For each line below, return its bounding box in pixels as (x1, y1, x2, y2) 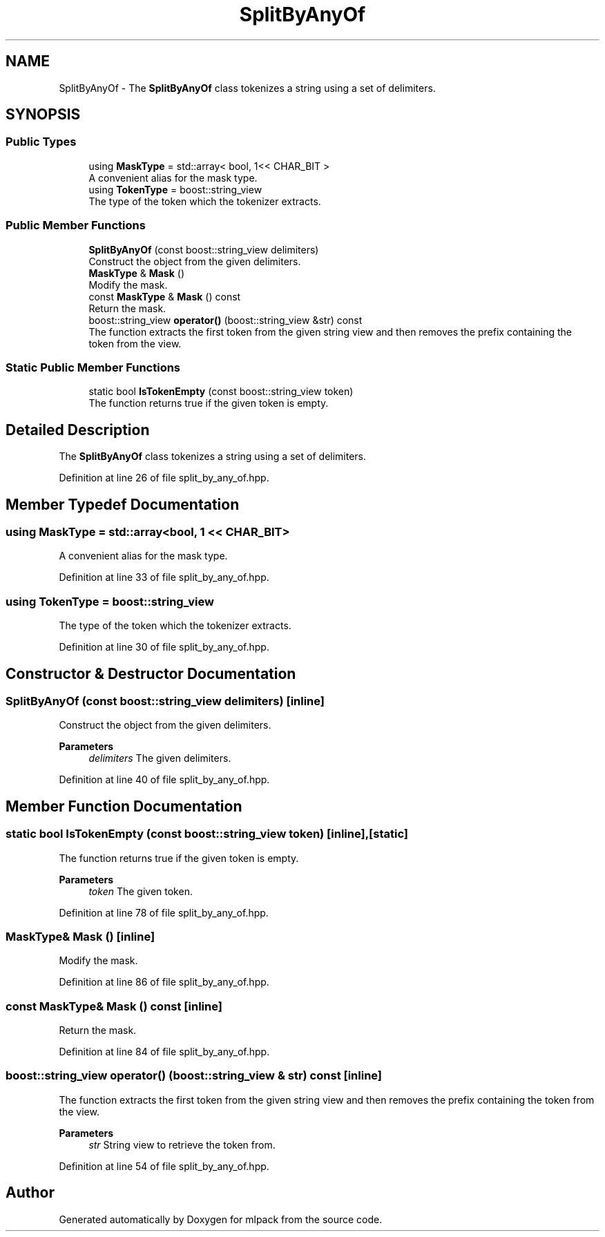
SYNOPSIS (6, 106, 81, 124)
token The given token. (88, 885, 193, 897)
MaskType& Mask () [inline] (6, 929, 155, 943)
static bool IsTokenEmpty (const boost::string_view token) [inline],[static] (6, 827, 409, 841)
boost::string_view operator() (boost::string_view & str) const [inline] (6, 1068, 383, 1083)
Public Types (6, 135, 77, 149)
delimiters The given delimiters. (88, 752, 231, 765)
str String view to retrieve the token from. (88, 1138, 276, 1151)
